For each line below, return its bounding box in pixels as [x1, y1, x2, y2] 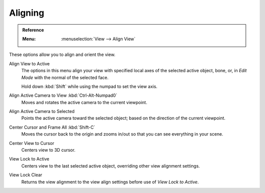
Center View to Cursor [9, 140, 54, 146]
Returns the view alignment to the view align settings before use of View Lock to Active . [21, 179, 199, 185]
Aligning [9, 7, 44, 18]
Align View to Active [9, 60, 50, 66]
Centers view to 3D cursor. [21, 147, 76, 153]
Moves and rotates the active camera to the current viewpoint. [21, 99, 147, 105]
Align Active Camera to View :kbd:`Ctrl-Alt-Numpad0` [9, 92, 117, 98]
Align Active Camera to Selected [9, 109, 75, 114]
